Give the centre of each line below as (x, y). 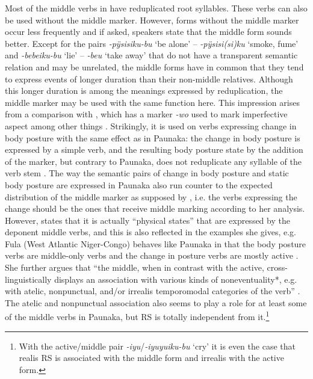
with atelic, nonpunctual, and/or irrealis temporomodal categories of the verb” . (153, 291)
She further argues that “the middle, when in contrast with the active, (135, 267)
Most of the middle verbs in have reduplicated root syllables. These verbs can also (156, 8)
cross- (277, 267)
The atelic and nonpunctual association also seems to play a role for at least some (156, 302)
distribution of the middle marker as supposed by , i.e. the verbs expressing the (151, 196)
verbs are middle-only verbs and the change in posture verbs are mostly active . (152, 255)
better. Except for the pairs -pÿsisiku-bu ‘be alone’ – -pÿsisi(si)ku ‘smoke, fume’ (152, 43)
